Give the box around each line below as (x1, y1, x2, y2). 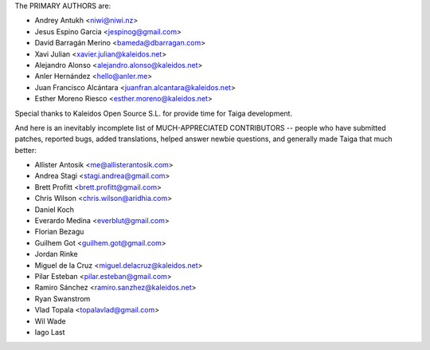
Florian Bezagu (34, 227, 84, 237)
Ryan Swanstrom (34, 293, 91, 303)
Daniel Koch (34, 204, 75, 214)
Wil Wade (34, 316, 67, 326)
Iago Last (34, 327, 65, 336)
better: (14, 145, 37, 155)
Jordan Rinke (34, 250, 79, 259)
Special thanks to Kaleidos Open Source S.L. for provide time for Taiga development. (14, 108, 293, 118)
